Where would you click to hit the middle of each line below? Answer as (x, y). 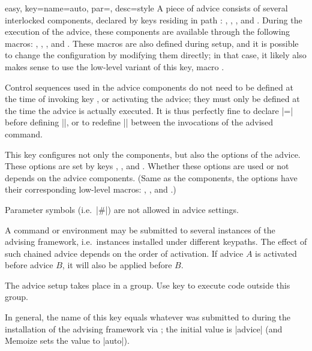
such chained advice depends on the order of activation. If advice (124, 253)
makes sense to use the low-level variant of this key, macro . (115, 66)
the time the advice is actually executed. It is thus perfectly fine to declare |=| (149, 110)
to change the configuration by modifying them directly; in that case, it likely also (156, 55)
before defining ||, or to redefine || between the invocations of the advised (139, 122)
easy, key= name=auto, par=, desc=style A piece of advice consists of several (146, 8)
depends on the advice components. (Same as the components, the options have (151, 177)
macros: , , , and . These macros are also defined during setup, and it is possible (152, 43)
